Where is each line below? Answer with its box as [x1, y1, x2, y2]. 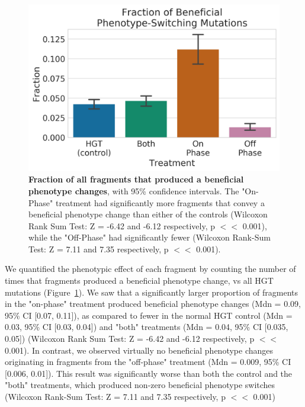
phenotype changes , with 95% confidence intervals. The [28, 184, 239, 197]
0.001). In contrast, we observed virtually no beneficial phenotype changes [5, 344, 274, 356]
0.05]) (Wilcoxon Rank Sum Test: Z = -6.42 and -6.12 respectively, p [5, 332, 255, 345]
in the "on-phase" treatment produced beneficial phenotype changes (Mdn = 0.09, [5, 297, 301, 310]
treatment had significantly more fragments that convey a [55, 196, 265, 209]
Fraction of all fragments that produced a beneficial [28, 173, 244, 185]
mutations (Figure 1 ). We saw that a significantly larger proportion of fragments [5, 286, 298, 298]
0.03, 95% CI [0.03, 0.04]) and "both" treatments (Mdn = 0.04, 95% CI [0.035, [5, 321, 288, 333]
